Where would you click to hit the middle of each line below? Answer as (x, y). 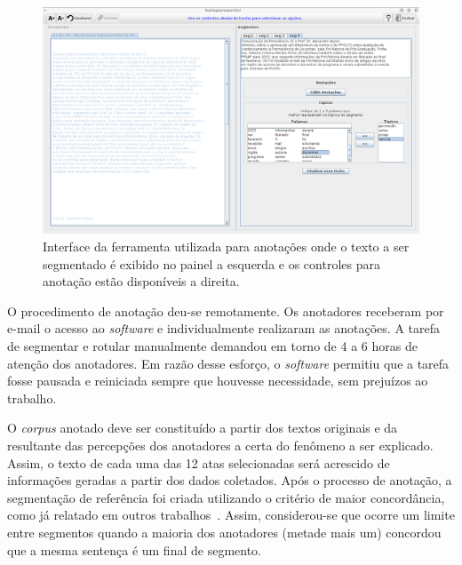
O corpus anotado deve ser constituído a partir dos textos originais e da (203, 428)
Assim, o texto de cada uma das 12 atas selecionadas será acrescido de (199, 462)
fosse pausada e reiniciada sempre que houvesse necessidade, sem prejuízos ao (218, 381)
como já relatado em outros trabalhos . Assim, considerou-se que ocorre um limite (231, 515)
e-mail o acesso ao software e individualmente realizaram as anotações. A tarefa (224, 328)
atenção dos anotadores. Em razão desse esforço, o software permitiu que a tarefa (228, 363)
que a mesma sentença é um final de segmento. (134, 549)
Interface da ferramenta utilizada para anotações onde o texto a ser (226, 247)
